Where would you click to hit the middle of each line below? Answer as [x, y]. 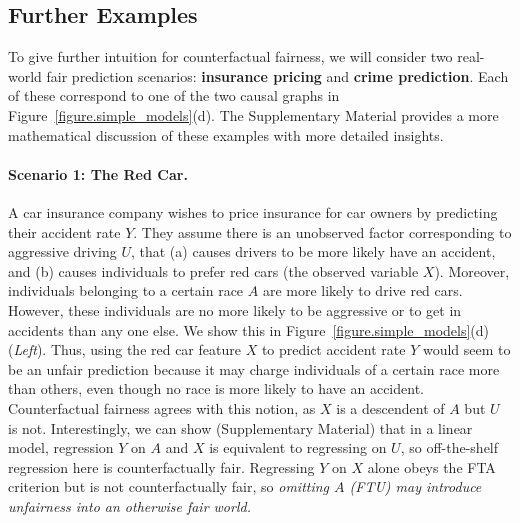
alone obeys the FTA [431, 466]
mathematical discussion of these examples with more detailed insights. [226, 134]
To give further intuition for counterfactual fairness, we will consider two [230, 56]
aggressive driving [62, 251]
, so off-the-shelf [449, 447]
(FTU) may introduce [415, 486]
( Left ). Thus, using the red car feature [124, 349]
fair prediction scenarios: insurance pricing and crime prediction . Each [277, 75]
